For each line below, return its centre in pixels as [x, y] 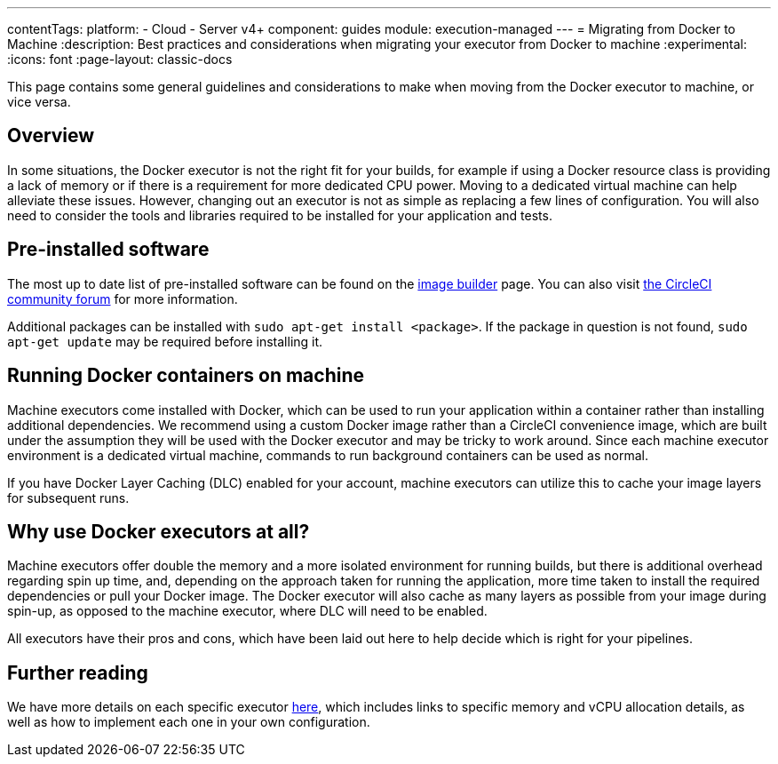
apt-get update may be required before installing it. [165, 341]
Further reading [78, 672]
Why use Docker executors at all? [159, 531]
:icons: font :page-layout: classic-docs [120, 59]
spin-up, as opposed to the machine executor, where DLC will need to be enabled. [247, 611]
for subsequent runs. [68, 497]
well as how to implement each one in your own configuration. [189, 722]
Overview [51, 136]
